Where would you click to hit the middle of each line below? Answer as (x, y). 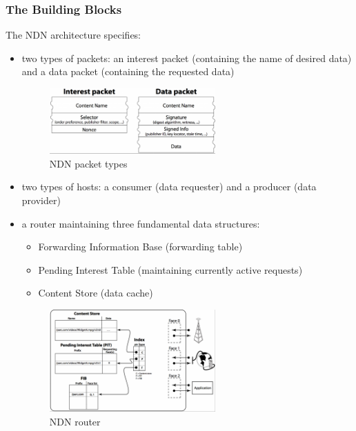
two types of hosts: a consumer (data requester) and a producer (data (169, 187)
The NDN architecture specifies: (73, 35)
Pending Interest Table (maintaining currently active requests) (170, 269)
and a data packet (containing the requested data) (128, 71)
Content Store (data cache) (96, 293)
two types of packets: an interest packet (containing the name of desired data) (187, 58)
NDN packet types (88, 163)
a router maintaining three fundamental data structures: (141, 223)
